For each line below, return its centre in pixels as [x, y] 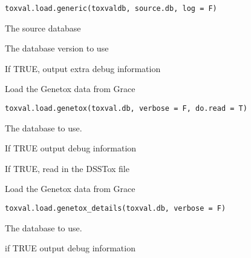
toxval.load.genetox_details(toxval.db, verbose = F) [116, 209]
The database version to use [57, 48]
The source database [43, 28]
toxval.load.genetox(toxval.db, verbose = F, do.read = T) [126, 109]
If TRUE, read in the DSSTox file [67, 168]
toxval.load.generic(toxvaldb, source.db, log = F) [111, 8]
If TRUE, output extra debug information [83, 68]
